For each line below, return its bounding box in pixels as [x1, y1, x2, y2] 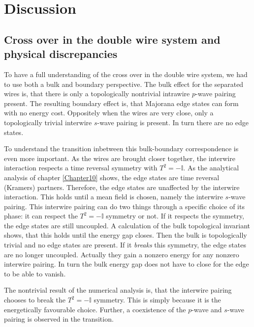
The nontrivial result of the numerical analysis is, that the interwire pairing [4, 285, 232, 295]
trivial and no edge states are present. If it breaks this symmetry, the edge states [4, 240, 246, 250]
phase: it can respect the [4, 211, 78, 221]
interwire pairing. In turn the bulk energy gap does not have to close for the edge [4, 259, 249, 269]
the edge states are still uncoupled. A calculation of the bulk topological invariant [4, 220, 251, 230]
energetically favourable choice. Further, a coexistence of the [4, 304, 186, 314]
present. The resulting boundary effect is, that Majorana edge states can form [4, 98, 239, 108]
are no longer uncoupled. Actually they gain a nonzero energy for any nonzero [4, 249, 239, 259]
